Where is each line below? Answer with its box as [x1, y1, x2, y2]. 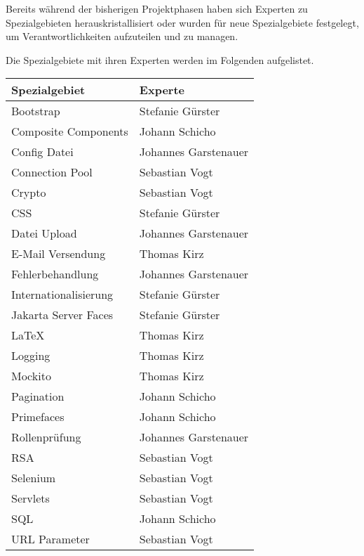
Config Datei [11, 143, 74, 160]
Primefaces [11, 408, 65, 425]
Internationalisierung [11, 286, 114, 303]
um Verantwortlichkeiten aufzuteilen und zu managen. [6, 29, 238, 44]
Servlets [11, 490, 50, 507]
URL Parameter [11, 531, 90, 548]
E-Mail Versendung [11, 245, 106, 262]
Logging [11, 347, 50, 364]
